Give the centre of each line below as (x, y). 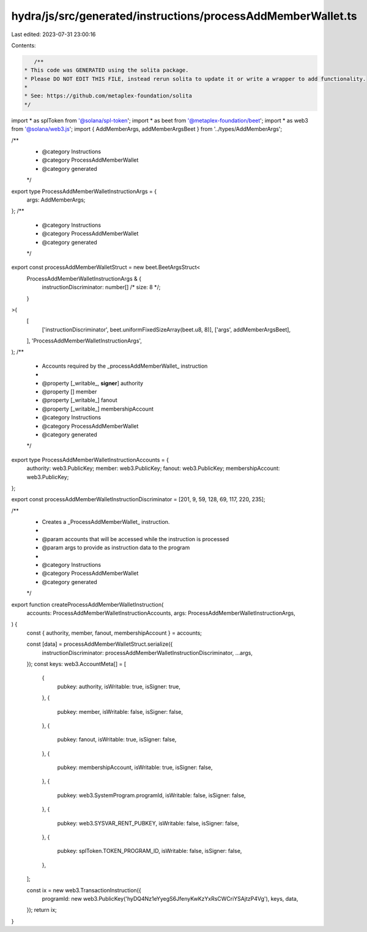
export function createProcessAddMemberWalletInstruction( (87, 604)
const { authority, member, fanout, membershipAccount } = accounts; (114, 633)
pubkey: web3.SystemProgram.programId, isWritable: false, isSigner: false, (151, 795)
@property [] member (69, 392)
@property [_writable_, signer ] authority (93, 383)
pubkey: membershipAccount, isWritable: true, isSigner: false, (135, 767)
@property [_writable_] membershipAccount (98, 409)
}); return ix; (42, 910)
